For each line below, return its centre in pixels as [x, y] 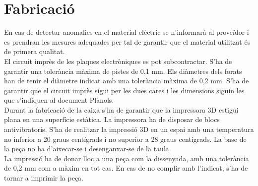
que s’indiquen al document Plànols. [59, 100]
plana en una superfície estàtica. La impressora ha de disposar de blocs [112, 119]
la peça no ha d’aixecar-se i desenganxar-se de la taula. [88, 149]
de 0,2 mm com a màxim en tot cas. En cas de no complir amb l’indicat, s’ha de [126, 168]
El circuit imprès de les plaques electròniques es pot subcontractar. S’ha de [118, 61]
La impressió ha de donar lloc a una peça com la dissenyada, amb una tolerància [127, 158]
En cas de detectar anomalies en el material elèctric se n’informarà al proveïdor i [127, 32]
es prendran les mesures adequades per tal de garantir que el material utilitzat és [127, 41]
